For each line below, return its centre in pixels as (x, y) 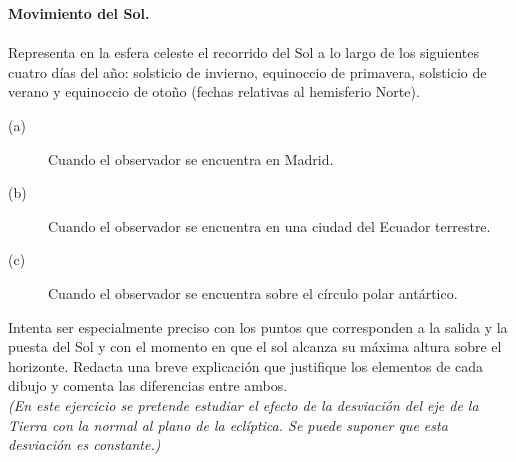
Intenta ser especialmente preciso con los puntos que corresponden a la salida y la (258, 326)
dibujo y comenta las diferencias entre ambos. (148, 385)
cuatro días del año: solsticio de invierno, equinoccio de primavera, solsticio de (247, 71)
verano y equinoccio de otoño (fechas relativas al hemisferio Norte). (214, 91)
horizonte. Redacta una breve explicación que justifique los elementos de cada (245, 365)
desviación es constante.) (84, 444)
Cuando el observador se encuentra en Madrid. (191, 158)
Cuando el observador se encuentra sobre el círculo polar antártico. (253, 292)
